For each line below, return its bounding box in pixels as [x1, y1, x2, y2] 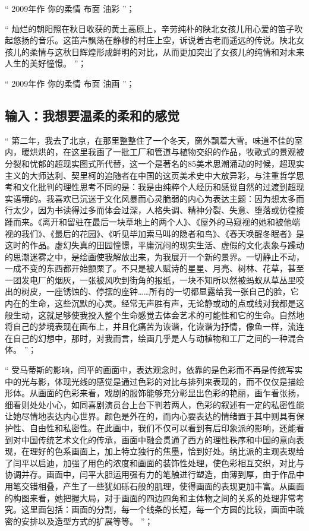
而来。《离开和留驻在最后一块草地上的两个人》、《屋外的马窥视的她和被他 [12, 215, 292, 227]
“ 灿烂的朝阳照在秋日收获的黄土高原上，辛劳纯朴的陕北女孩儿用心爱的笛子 [5, 22, 295, 34]
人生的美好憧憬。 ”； [5, 57, 87, 69]
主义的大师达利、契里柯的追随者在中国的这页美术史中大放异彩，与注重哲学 [5, 169, 296, 181]
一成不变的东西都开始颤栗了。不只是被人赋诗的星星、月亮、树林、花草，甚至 [5, 262, 304, 274]
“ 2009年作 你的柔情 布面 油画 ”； [5, 77, 135, 89]
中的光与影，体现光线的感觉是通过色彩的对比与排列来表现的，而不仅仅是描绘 [5, 375, 304, 387]
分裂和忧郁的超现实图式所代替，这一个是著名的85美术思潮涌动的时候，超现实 [5, 157, 304, 169]
